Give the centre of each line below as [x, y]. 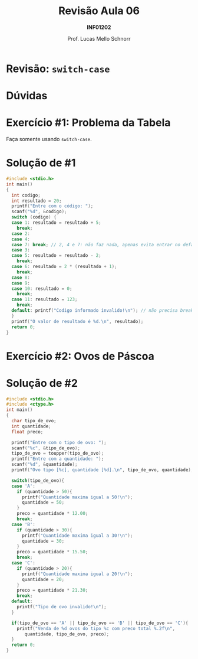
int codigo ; [26, 195]
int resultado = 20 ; [37, 201]
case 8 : [21, 278]
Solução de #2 [42, 383]
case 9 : [21, 283]
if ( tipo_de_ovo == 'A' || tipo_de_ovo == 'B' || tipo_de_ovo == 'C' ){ [100, 623]
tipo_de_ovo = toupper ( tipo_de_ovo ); [58, 454]
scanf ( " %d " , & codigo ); [39, 212]
